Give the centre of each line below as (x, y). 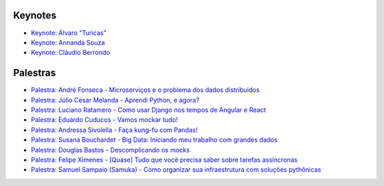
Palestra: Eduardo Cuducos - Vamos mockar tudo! (105, 120)
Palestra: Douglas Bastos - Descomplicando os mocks (110, 150)
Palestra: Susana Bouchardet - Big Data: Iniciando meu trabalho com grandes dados (154, 140)
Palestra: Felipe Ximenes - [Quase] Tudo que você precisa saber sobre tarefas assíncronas (164, 160)
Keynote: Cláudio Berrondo (70, 53)
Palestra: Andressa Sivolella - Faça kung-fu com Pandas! (114, 130)
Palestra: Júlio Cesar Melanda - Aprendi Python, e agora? (115, 100)
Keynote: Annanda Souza (68, 42)
